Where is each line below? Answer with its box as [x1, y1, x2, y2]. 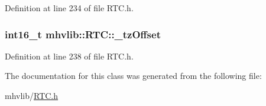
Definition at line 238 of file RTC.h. [5, 49, 134, 62]
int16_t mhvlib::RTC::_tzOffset [5, 26, 161, 41]
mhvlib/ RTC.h [5, 90, 59, 101]
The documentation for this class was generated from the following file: [5, 69, 262, 82]
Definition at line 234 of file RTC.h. [5, 2, 134, 14]
